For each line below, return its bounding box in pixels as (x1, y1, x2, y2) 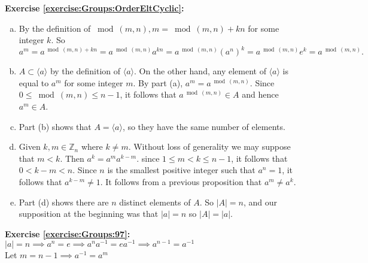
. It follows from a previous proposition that (100, 176, 262, 188)
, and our (243, 195, 278, 208)
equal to (19, 76, 49, 89)
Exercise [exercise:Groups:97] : (5, 227, 130, 240)
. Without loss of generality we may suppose (128, 140, 291, 153)
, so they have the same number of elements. (122, 120, 285, 132)
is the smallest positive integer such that (107, 164, 256, 176)
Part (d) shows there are (19, 195, 109, 208)
